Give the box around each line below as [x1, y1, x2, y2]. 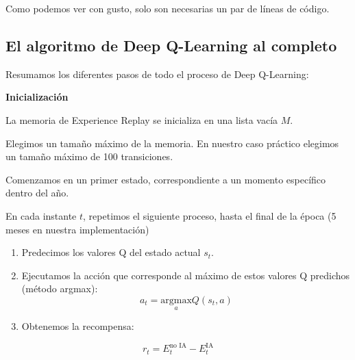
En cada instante [5, 208, 77, 222]
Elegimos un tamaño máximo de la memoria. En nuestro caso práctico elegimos [5, 136, 339, 150]
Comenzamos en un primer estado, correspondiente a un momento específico [5, 172, 326, 186]
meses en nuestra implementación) [5, 222, 149, 236]
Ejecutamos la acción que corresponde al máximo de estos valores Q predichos [21, 268, 350, 282]
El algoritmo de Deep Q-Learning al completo [5, 34, 337, 55]
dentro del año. [5, 185, 69, 200]
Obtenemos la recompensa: [21, 319, 134, 333]
